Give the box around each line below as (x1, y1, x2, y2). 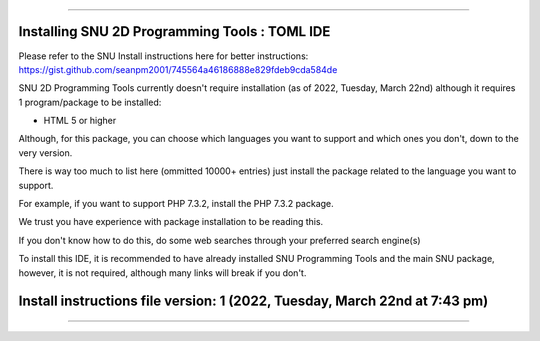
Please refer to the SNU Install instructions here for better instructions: (18, 50, 309, 62)
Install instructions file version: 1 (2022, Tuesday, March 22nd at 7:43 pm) (18, 293, 489, 310)
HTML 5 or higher (43, 115, 117, 127)
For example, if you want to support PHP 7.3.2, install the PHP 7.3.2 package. (18, 198, 334, 210)
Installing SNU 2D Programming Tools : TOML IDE (18, 23, 331, 40)
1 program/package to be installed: (18, 96, 162, 108)
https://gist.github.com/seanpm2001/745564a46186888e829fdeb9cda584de (18, 63, 338, 75)
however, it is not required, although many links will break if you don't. (18, 266, 307, 279)
